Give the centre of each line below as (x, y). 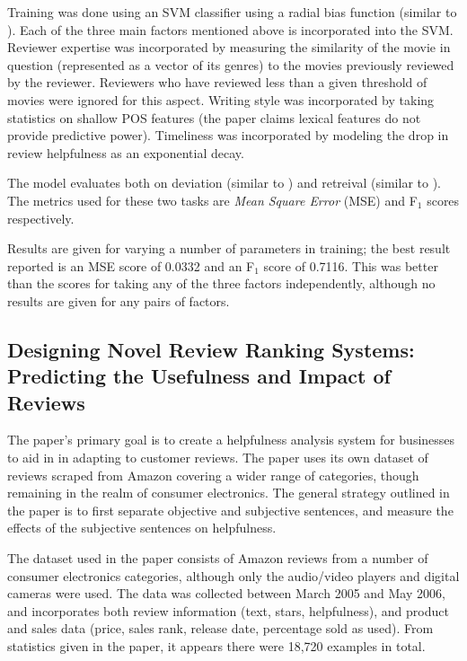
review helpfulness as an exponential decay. (126, 152)
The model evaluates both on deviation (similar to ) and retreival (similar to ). (224, 183)
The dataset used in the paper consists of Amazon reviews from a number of (218, 558)
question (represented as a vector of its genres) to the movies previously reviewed (231, 64)
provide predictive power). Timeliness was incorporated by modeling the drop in (228, 135)
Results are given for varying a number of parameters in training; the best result (229, 248)
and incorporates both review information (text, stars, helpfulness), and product (228, 610)
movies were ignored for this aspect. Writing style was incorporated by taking (221, 99)
